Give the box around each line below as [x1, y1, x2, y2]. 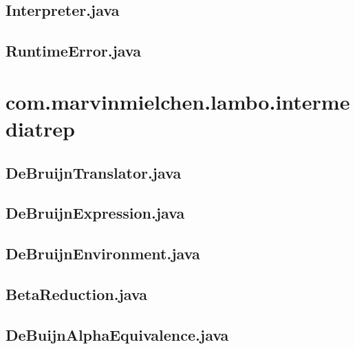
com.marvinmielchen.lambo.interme [6, 87, 350, 115]
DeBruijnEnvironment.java [6, 243, 200, 264]
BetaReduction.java [6, 283, 147, 304]
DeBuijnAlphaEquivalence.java [6, 323, 229, 345]
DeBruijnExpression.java [6, 202, 185, 223]
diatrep [6, 114, 75, 142]
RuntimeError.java [6, 40, 141, 61]
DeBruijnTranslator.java [6, 161, 182, 183]
